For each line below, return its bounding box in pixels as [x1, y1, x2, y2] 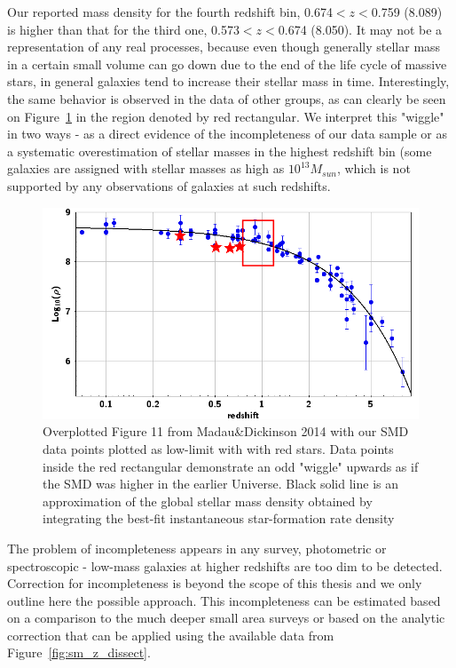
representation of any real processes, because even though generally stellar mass [7, 37, 441, 56]
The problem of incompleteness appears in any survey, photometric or [7, 538, 387, 557]
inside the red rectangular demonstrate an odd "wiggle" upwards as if [43, 457, 419, 475]
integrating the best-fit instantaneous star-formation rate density [43, 509, 395, 528]
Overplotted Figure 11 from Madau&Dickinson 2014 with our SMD [43, 422, 409, 441]
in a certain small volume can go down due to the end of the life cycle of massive [7, 54, 447, 73]
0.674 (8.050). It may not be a [278, 20, 443, 38]
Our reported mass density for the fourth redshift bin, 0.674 [7, 3, 333, 20]
